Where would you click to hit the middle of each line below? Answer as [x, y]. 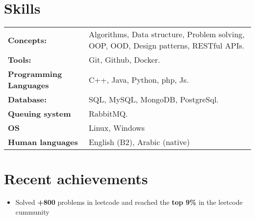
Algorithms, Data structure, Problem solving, [166, 34]
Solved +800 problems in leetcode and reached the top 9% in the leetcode [129, 202]
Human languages [43, 142]
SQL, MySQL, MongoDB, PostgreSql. [153, 99]
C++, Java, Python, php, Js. [139, 79]
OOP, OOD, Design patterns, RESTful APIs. [166, 46]
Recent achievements [76, 179]
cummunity [32, 211]
